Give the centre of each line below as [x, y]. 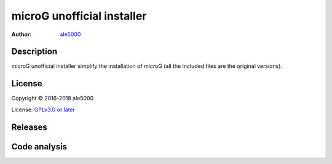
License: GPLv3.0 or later [43, 110]
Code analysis [39, 147]
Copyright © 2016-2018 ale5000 [53, 99]
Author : [22, 34]
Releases [29, 127]
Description [34, 52]
